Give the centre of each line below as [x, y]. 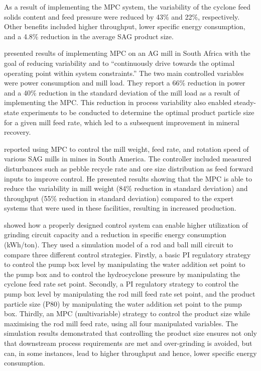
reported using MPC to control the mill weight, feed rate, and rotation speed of [126, 149]
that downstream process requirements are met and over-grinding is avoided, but [128, 343]
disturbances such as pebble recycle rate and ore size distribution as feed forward [129, 168]
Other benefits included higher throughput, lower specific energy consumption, [125, 26]
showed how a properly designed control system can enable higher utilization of [126, 224]
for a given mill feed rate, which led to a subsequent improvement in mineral [122, 122]
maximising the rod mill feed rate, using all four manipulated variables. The [121, 323]
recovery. [18, 132]
